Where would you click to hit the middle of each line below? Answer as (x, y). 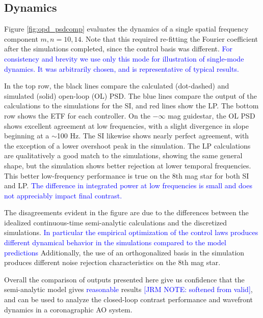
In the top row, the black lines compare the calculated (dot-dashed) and (117, 86)
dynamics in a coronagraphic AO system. (68, 309)
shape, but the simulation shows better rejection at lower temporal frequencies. (128, 165)
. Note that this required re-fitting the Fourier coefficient (169, 38)
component (21, 38)
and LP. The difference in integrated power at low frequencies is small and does (128, 185)
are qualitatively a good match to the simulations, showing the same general (123, 155)
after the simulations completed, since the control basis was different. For (118, 49)
